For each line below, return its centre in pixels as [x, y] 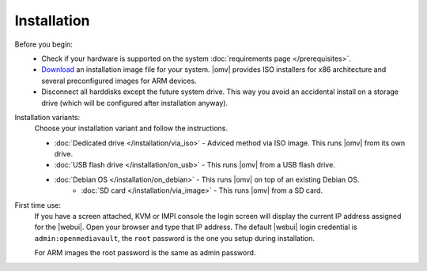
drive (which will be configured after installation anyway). [135, 103]
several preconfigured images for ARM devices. [119, 81]
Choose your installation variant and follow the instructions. [131, 128]
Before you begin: [43, 44]
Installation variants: [47, 117]
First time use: [38, 205]
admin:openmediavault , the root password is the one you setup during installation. [175, 238]
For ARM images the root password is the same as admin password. [145, 253]
